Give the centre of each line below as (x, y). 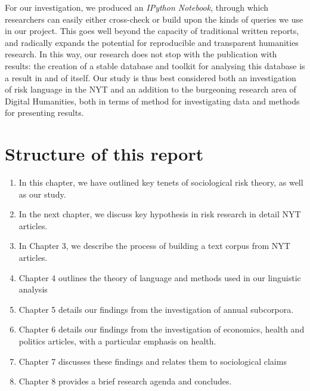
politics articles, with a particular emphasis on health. (117, 341)
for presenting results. (44, 113)
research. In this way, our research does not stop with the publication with (141, 54)
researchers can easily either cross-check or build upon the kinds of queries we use (154, 19)
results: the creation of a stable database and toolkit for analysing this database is (155, 65)
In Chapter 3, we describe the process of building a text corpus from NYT (154, 246)
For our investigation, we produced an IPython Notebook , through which (137, 7)
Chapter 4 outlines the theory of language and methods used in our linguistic (160, 277)
